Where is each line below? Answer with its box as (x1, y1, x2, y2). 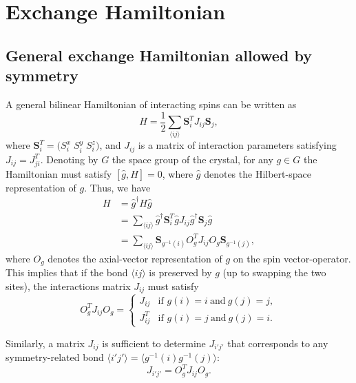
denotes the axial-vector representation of (48, 251, 222, 265)
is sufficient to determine (102, 335, 206, 350)
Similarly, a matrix (6, 335, 85, 350)
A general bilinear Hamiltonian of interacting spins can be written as (6, 96, 297, 111)
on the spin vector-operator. (233, 251, 351, 265)
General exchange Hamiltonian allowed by (6, 44, 312, 65)
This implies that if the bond (6, 265, 128, 280)
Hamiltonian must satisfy (6, 166, 112, 180)
